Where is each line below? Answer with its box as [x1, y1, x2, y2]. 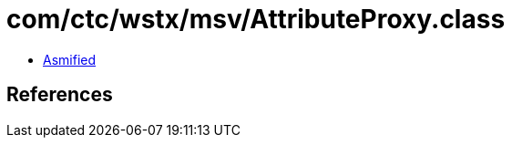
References [6, 83, 113, 107]
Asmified [43, 51, 97, 67]
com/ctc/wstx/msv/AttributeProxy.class [6, 4, 506, 35]
